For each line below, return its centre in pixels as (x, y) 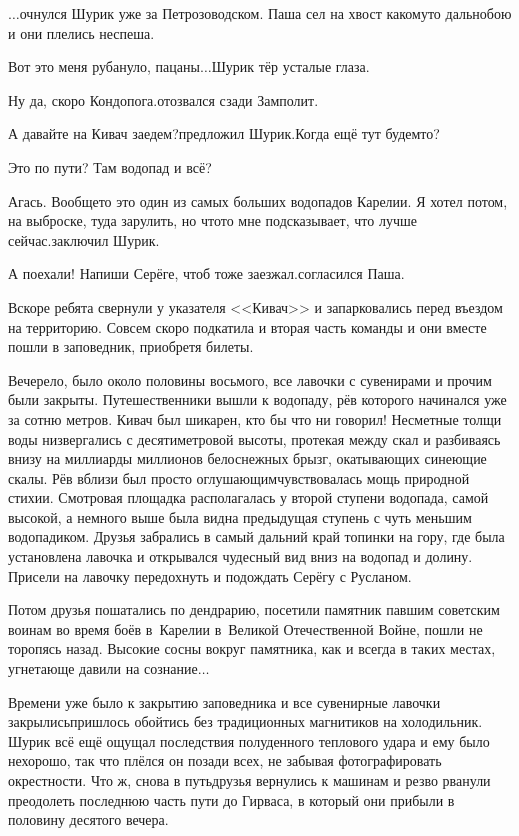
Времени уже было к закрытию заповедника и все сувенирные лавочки (224, 701)
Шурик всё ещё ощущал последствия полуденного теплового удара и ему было (249, 740)
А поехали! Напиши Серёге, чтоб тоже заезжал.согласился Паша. (206, 273)
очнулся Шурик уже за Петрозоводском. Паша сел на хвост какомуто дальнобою (265, 13)
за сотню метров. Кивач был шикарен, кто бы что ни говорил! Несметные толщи (255, 418)
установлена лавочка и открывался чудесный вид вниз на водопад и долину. (240, 556)
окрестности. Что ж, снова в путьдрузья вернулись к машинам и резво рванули (249, 780)
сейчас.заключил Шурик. (84, 239)
